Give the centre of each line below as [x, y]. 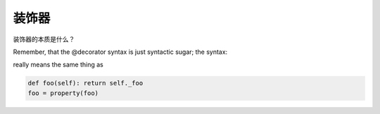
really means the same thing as [58, 65]
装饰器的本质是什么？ [44, 39]
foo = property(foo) [63, 93]
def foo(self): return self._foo [85, 83]
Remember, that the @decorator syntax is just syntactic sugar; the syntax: [120, 52]
